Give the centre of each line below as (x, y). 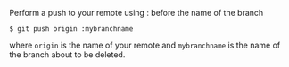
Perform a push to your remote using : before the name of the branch (136, 13)
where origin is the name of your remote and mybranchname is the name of (145, 45)
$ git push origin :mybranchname (71, 29)
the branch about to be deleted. (67, 55)
